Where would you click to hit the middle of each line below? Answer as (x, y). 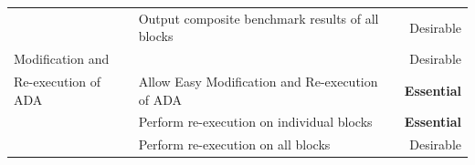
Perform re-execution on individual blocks (255, 122)
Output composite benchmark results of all (259, 18)
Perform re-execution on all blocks (234, 144)
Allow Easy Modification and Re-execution (258, 82)
